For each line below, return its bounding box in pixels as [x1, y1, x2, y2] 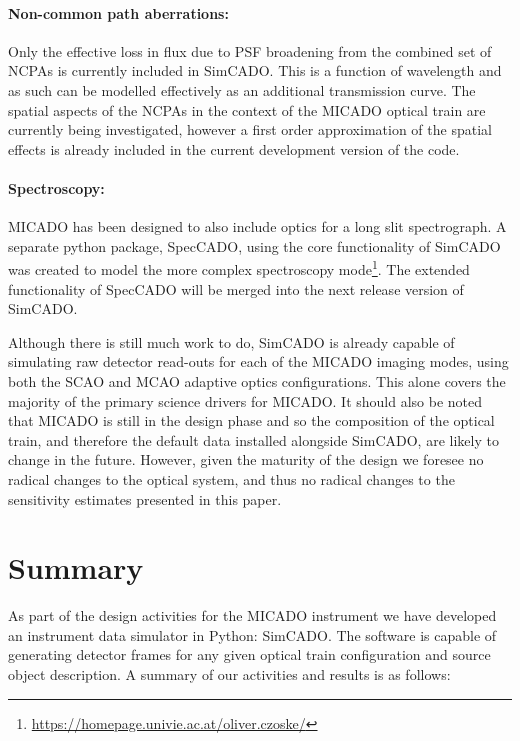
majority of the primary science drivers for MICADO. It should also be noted [8, 390, 483, 411]
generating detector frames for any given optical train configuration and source [8, 644, 491, 665]
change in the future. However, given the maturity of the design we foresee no [8, 449, 484, 470]
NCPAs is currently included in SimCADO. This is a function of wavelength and [8, 60, 502, 81]
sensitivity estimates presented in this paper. [8, 488, 282, 509]
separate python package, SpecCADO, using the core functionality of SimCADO [8, 235, 501, 256]
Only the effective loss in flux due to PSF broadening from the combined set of [8, 40, 492, 61]
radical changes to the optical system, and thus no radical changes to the [8, 468, 455, 489]
